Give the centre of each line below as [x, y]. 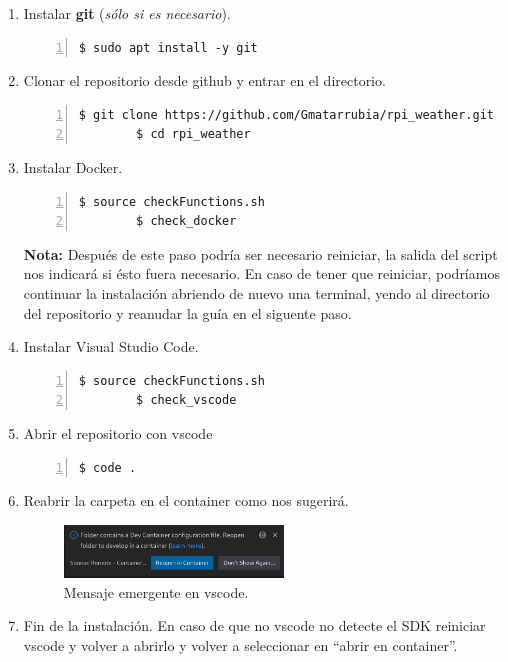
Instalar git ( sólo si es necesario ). [127, 13]
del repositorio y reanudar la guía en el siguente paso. [187, 312]
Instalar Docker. [73, 166]
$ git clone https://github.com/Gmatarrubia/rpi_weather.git [286, 114]
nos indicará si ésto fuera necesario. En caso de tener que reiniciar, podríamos [261, 273]
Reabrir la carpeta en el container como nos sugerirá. [186, 500]
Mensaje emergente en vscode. [156, 591]
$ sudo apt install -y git [168, 47]
